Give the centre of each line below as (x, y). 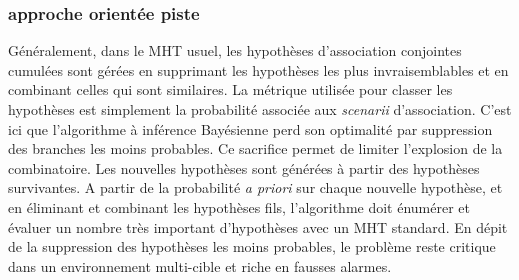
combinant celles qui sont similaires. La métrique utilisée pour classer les (230, 89)
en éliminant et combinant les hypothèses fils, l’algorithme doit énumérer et (239, 206)
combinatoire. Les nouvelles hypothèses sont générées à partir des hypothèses (244, 167)
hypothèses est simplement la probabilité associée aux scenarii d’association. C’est (260, 109)
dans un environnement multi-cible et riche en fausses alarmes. (200, 265)
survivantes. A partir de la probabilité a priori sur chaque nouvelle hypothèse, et (255, 187)
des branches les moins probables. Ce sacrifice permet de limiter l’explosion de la (255, 148)
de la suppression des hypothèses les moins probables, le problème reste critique (252, 246)
